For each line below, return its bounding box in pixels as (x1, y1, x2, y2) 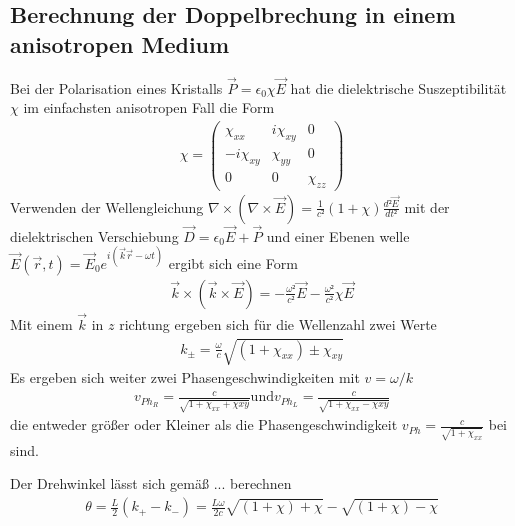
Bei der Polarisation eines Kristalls (10, 77, 223, 98)
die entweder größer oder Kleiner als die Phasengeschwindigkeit (10, 414, 398, 435)
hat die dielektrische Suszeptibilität (290, 77, 507, 98)
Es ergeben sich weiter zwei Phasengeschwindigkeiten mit (10, 367, 360, 388)
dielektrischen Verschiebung (10, 225, 179, 246)
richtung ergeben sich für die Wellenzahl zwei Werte (119, 314, 437, 335)
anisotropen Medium (10, 28, 230, 59)
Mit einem (10, 314, 73, 335)
